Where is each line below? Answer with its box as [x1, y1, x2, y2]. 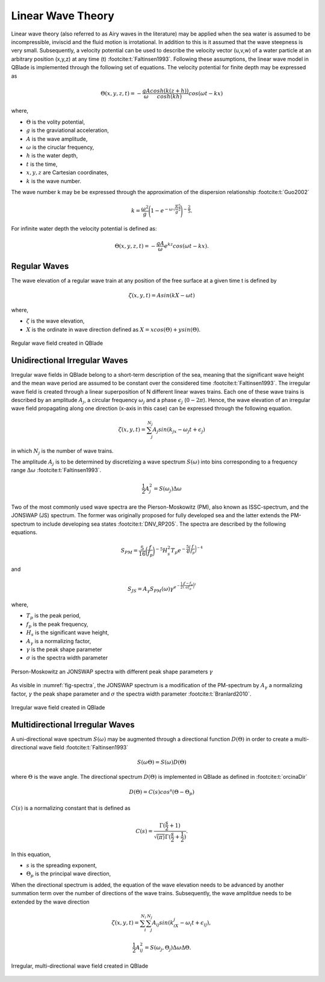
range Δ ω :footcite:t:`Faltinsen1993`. [11, 467, 102, 474]
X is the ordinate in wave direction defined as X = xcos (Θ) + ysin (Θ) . [26, 326, 201, 333]
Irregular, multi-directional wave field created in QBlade [11, 962, 149, 969]
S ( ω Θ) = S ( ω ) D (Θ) [137, 759, 187, 766]
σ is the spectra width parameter [26, 654, 108, 661]
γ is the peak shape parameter [26, 646, 102, 653]
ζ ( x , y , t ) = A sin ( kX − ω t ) [128, 292, 195, 299]
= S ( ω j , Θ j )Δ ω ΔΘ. [144, 944, 191, 952]
